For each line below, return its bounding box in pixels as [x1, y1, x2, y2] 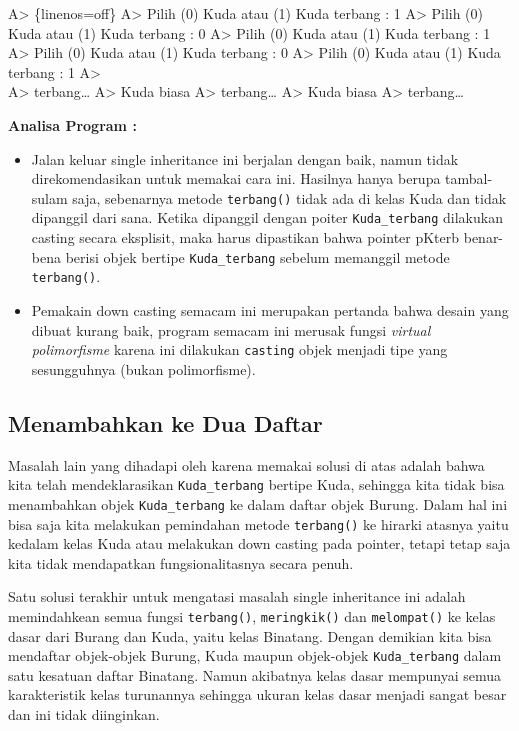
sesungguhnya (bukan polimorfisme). [31, 358, 256, 379]
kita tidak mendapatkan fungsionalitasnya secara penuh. [8, 552, 354, 573]
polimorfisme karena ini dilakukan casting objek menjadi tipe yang [31, 339, 448, 360]
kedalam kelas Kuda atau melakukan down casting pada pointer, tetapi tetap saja [8, 533, 511, 554]
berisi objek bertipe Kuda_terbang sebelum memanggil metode [65, 246, 450, 267]
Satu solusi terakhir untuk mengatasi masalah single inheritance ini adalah [8, 586, 466, 607]
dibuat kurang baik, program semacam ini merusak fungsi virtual [31, 319, 431, 340]
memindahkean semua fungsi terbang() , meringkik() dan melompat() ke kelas [8, 605, 496, 626]
